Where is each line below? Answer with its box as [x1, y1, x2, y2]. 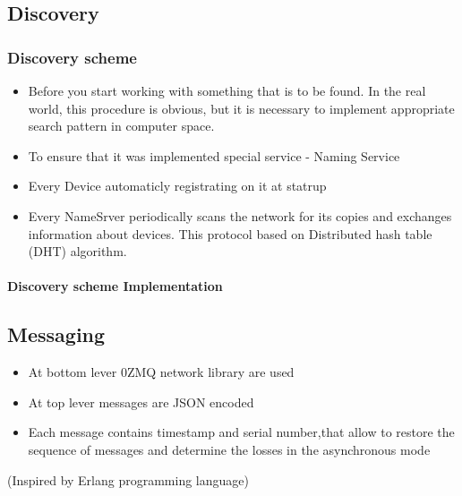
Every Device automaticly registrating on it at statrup [28, 176, 327, 195]
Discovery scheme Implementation [7, 277, 223, 295]
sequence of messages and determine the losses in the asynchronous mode [28, 440, 431, 458]
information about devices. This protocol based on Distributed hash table [28, 224, 432, 243]
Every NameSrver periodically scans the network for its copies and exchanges [28, 206, 452, 225]
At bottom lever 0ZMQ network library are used [28, 363, 295, 381]
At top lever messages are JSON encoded [28, 392, 254, 411]
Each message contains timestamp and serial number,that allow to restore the [28, 423, 455, 441]
